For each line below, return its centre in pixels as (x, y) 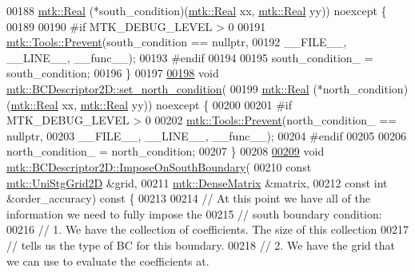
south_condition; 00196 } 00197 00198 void (113, 73)
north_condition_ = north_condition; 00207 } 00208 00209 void (166, 151)
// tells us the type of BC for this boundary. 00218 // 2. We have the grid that (201, 244)
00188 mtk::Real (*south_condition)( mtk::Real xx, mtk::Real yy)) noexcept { (197, 10)
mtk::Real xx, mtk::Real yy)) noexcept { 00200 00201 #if (152, 104)
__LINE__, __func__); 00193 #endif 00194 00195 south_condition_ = (190, 57)
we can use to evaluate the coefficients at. (108, 260)
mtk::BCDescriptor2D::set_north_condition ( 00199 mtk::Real (158, 88)
